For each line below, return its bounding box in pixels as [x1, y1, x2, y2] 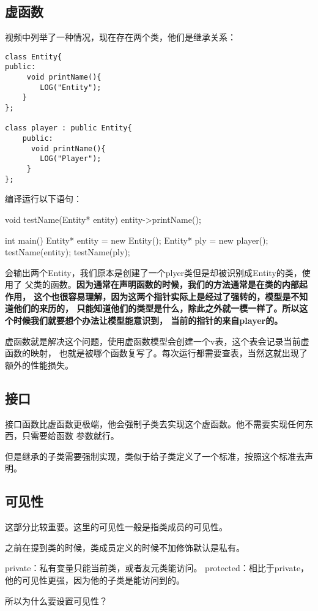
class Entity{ [5, 52, 62, 61]
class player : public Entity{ [5, 124, 132, 133]
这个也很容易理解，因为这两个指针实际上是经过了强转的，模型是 [34, 290, 291, 302]
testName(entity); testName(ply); [5, 246, 130, 258]
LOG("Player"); [40, 154, 102, 163]
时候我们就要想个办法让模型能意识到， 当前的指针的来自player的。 [13, 314, 283, 327]
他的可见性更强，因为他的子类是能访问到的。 [5, 574, 185, 587]
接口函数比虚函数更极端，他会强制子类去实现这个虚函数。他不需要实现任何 [5, 417, 305, 430]
